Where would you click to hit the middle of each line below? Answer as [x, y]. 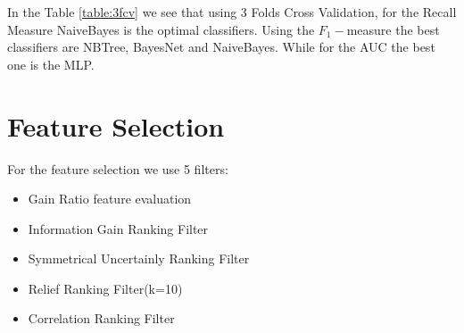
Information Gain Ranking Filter [118, 228]
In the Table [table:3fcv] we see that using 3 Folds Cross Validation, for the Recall [232, 12]
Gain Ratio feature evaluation [110, 199]
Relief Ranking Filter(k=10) [105, 288]
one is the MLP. [51, 64]
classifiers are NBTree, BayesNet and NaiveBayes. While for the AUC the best [221, 47]
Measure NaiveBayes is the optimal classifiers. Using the [161, 29]
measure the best [393, 29]
